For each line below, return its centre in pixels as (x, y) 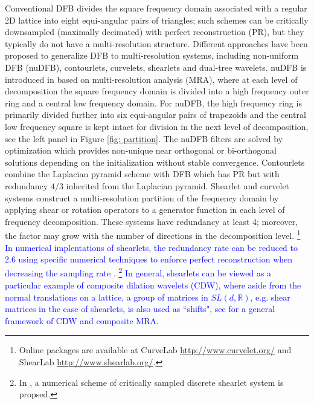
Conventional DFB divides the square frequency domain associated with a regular (156, 8)
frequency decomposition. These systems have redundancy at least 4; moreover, (152, 221)
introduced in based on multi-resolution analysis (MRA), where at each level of (151, 79)
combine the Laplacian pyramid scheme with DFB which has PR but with (142, 174)
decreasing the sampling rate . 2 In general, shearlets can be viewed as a (138, 272)
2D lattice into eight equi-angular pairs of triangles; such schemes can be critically (157, 20)
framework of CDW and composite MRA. (82, 320)
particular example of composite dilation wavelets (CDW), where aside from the (153, 285)
